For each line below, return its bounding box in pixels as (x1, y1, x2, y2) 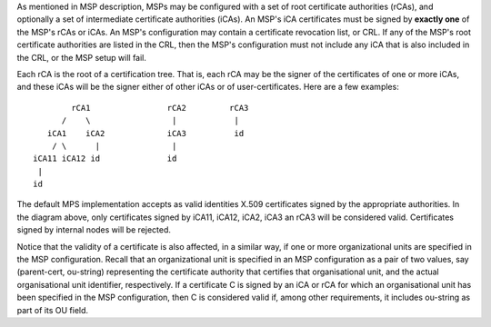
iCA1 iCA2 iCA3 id (46, 128, 245, 138)
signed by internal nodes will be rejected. (16, 224, 172, 235)
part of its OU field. (16, 304, 89, 315)
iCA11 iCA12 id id (33, 154, 177, 163)
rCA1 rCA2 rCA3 (71, 103, 249, 113)
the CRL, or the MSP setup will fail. (16, 52, 147, 63)
